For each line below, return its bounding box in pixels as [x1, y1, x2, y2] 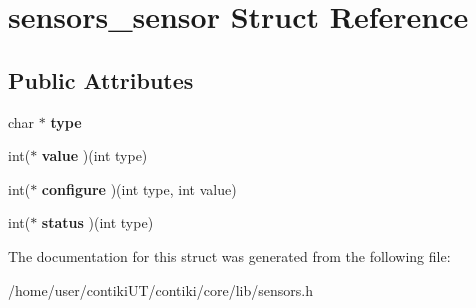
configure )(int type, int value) [41, 178, 237, 199]
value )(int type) [41, 145, 148, 166]
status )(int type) [41, 212, 154, 233]
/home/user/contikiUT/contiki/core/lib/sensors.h [8, 279, 313, 300]
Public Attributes [8, 64, 194, 95]
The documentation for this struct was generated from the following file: [8, 245, 451, 266]
